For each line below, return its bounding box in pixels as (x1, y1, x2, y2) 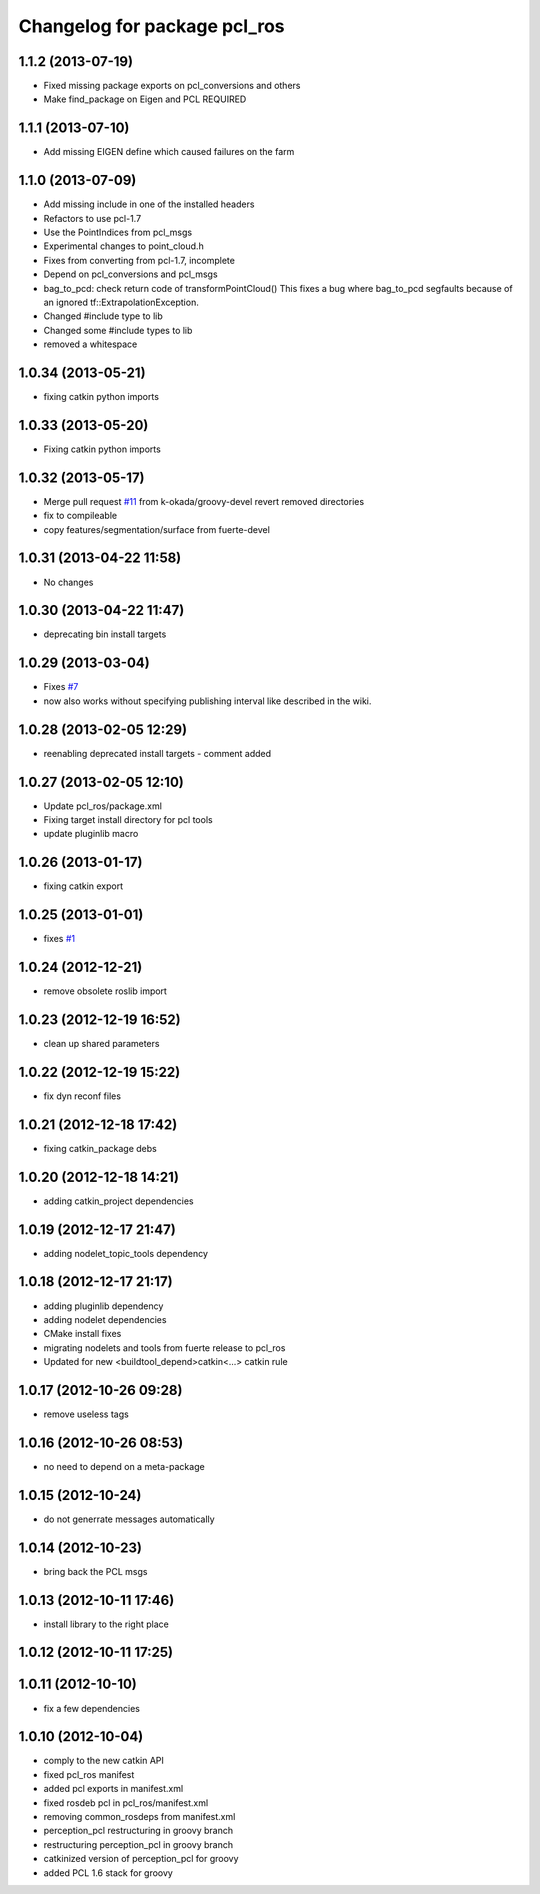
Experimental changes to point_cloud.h (43, 240, 204, 252)
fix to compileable (43, 510, 118, 522)
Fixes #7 (43, 681, 79, 693)
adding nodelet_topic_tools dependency (43, 1247, 209, 1259)
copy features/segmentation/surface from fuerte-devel (43, 523, 270, 535)
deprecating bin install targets (43, 628, 167, 640)
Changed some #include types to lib (43, 324, 193, 336)
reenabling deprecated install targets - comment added (43, 747, 272, 759)
